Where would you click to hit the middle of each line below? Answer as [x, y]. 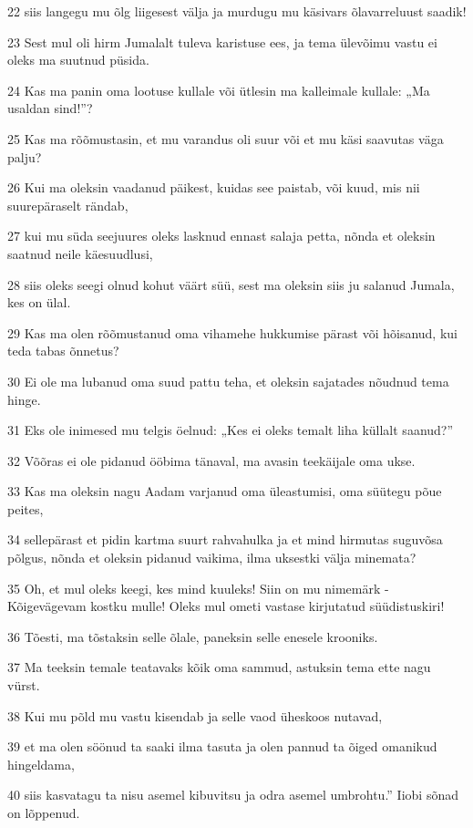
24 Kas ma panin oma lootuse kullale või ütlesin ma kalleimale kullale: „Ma [219, 90]
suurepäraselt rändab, [68, 205]
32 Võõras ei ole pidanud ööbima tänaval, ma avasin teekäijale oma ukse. [211, 460]
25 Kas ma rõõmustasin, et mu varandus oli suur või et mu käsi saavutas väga [226, 138]
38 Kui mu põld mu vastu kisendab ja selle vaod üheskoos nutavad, [195, 715]
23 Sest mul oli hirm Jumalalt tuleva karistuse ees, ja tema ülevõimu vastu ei [222, 41]
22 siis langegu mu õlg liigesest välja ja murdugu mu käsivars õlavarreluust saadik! [237, 11]
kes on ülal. [39, 302]
